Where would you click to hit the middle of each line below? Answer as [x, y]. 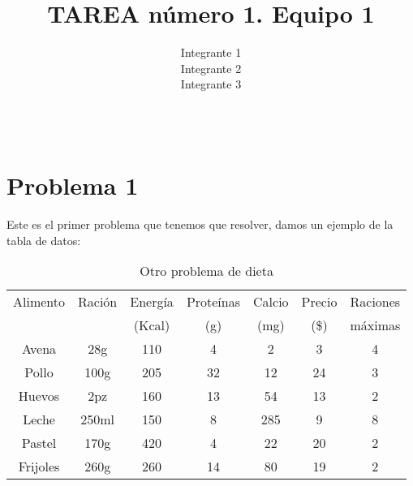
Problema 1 [73, 185]
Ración [98, 302]
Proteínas [213, 302]
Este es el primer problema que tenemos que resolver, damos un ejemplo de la [200, 224]
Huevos [39, 396]
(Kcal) [152, 325]
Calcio [271, 302]
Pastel [39, 443]
